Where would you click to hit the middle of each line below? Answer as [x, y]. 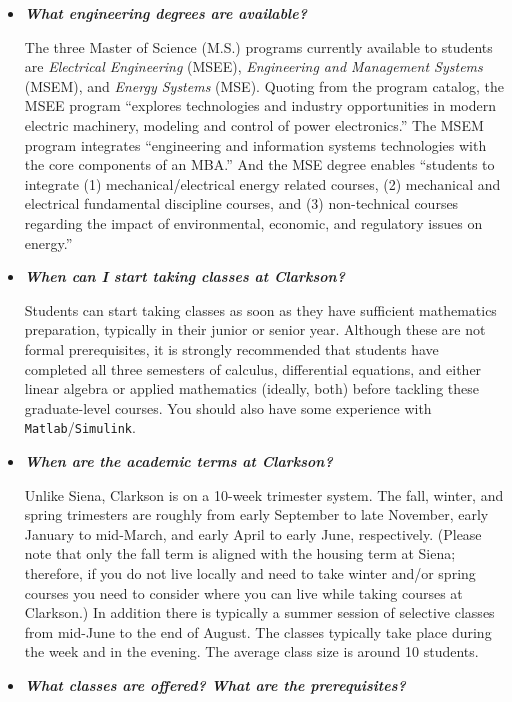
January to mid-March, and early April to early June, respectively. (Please [253, 533]
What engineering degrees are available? [165, 13]
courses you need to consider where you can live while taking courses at [243, 592]
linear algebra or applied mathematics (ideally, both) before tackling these [251, 388]
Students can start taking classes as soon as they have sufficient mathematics [260, 309]
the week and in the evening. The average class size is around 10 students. [251, 651]
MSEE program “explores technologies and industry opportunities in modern [260, 105]
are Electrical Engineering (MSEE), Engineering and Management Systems [253, 66]
